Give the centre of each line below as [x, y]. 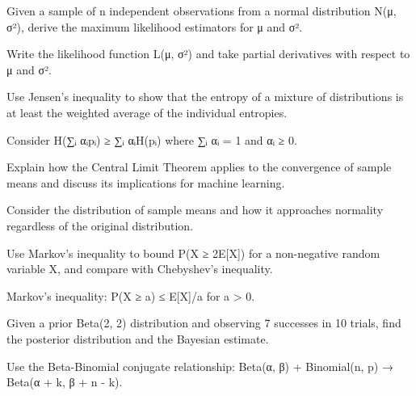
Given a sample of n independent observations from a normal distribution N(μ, [202, 11]
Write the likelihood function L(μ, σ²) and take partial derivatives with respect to [208, 54]
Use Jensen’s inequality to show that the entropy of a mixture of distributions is [205, 97]
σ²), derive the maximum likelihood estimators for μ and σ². [155, 26]
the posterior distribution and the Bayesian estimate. [138, 338]
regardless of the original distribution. [100, 225]
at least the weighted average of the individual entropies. [147, 112]
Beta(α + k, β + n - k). [65, 382]
